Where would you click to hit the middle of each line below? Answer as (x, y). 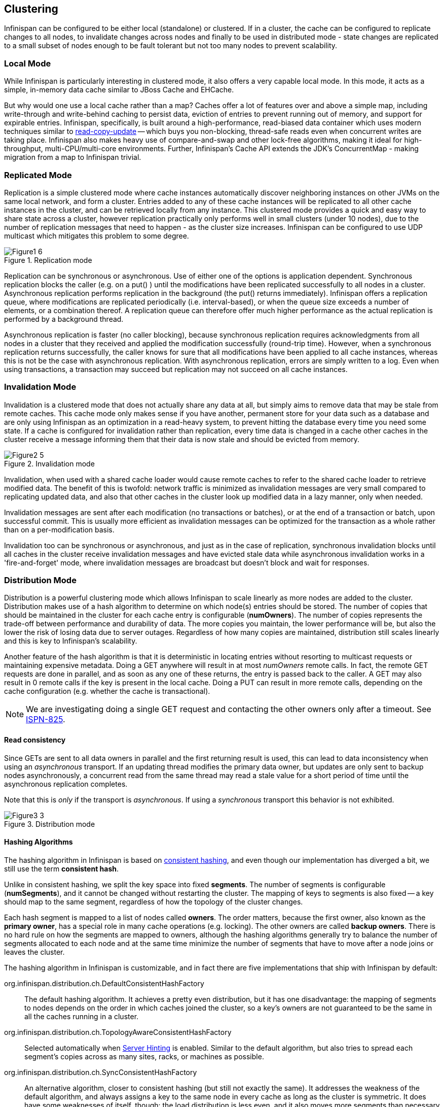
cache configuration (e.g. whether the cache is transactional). (107, 691)
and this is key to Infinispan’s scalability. (71, 641)
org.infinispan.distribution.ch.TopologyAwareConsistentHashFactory (118, 1032)
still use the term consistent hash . (62, 868)
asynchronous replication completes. (66, 784)
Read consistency (35, 740)
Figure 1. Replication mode (48, 260)
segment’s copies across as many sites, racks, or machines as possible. (144, 1056)
